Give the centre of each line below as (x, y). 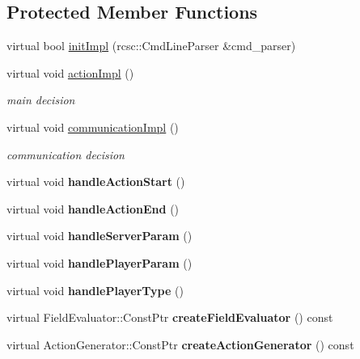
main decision (41, 100)
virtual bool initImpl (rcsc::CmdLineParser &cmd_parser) (151, 46)
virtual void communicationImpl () (93, 127)
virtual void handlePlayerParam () (100, 262)
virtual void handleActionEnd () (93, 208)
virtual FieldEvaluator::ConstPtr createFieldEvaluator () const (170, 317)
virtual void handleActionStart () (96, 182)
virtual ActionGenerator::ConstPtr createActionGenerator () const (180, 344)
